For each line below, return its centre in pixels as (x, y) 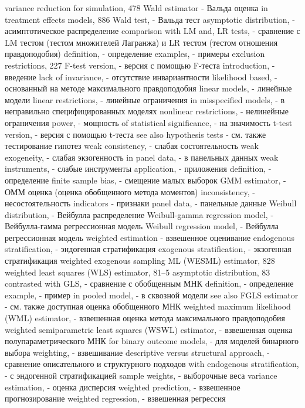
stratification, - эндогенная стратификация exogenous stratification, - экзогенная (148, 249)
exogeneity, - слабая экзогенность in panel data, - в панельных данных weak (142, 157)
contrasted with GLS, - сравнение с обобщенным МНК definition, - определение (149, 283)
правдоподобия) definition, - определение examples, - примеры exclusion (135, 54)
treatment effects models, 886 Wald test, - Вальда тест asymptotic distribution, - (150, 19)
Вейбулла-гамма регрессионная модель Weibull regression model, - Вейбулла (142, 226)
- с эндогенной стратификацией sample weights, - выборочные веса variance (141, 375)
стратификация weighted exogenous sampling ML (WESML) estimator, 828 (140, 261)
